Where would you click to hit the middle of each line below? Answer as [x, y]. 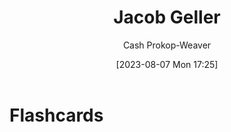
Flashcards [56, 115]
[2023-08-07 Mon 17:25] [167, 64]
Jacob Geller [167, 17]
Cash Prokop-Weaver [167, 45]
